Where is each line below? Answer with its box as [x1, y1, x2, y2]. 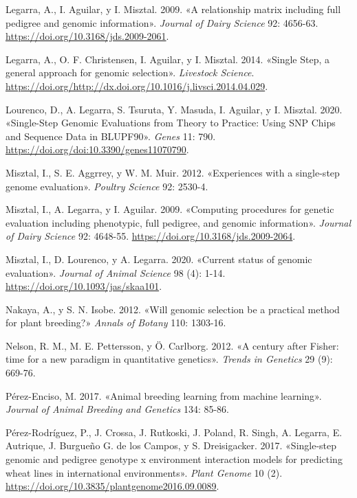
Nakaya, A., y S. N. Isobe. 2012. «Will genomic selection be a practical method [6, 302, 340, 316]
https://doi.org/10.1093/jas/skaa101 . [6, 279, 162, 293]
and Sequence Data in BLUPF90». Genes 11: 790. [6, 128, 216, 143]
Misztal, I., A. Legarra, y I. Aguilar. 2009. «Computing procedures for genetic [6, 202, 334, 216]
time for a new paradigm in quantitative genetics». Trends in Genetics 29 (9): [6, 352, 333, 366]
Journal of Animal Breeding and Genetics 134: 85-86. [6, 402, 230, 416]
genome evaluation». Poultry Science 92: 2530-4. [6, 179, 208, 193]
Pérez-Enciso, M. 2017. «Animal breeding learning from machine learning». [6, 388, 322, 403]
